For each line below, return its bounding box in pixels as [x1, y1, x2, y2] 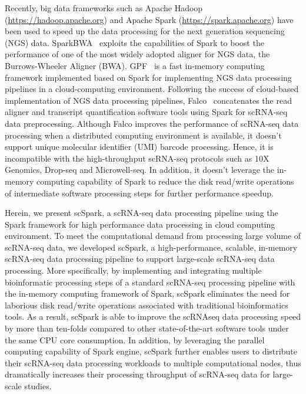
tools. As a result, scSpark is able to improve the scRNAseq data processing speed [5, 310, 301, 323]
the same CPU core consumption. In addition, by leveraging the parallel [5, 333, 265, 346]
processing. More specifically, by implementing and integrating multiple [5, 264, 262, 277]
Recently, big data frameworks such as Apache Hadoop [5, 2, 203, 14]
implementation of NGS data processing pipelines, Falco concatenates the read [5, 94, 292, 106]
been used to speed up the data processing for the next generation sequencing [5, 25, 285, 37]
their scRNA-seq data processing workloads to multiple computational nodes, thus [5, 356, 301, 369]
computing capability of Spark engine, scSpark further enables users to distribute [5, 345, 297, 357]
